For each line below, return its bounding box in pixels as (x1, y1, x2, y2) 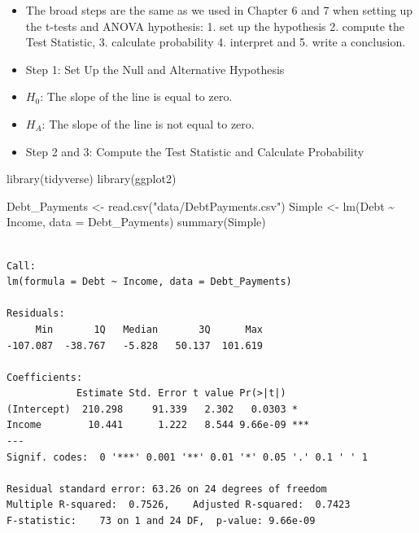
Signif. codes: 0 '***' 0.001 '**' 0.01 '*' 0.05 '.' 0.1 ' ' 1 (7, 451, 368, 463)
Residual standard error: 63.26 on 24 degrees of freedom (7, 483, 327, 495)
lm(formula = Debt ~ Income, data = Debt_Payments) (7, 276, 292, 288)
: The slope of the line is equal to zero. (40, 88, 233, 105)
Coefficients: (7, 371, 83, 383)
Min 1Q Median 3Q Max (35, 323, 263, 335)
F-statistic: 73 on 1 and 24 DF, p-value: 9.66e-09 (7, 515, 316, 527)
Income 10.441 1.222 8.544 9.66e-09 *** (7, 419, 310, 431)
